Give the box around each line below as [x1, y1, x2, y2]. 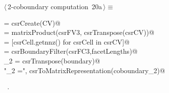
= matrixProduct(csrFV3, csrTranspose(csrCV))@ [4, 27, 154, 37]
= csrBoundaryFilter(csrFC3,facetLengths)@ [4, 46, 138, 56]
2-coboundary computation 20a [7, 1, 102, 11]
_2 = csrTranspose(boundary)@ [4, 55, 100, 65]
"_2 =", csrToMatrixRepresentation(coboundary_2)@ [4, 65, 165, 75]
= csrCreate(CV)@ [4, 17, 61, 28]
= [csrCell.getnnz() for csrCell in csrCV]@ [4, 36, 130, 46]
